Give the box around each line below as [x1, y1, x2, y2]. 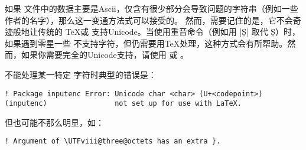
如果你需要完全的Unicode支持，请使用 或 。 [21, 48, 189, 61]
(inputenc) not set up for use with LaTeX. [5, 99, 242, 108]
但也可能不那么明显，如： [5, 116, 104, 128]
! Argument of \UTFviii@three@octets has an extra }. [5, 137, 221, 146]
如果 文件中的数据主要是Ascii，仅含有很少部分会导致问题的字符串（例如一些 [5, 2, 298, 14]
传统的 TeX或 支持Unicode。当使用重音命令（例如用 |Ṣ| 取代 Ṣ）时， [37, 25, 301, 38]
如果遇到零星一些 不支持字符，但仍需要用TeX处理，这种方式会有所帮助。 [5, 37, 288, 49]
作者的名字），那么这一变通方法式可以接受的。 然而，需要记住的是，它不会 [5, 14, 293, 26]
